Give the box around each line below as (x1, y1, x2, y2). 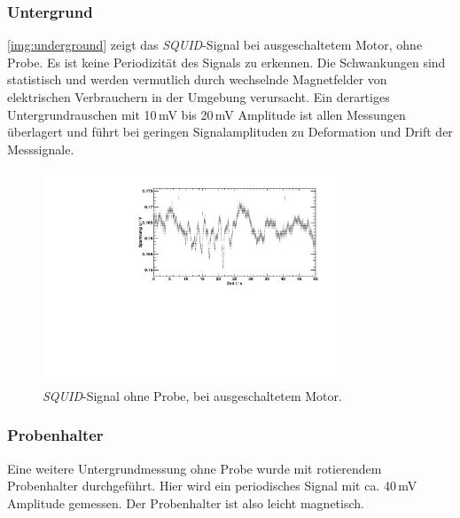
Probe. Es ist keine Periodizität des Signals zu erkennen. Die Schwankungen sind (7, 52, 446, 71)
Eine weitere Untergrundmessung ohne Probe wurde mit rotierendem (7, 459, 382, 477)
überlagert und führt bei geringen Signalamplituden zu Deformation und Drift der (7, 122, 453, 141)
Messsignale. (7, 139, 74, 158)
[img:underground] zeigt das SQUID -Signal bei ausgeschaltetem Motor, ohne (7, 35, 423, 54)
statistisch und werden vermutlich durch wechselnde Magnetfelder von (7, 70, 387, 89)
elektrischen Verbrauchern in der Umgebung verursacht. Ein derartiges (7, 88, 390, 106)
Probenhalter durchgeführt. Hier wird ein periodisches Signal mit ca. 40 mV (7, 476, 417, 495)
